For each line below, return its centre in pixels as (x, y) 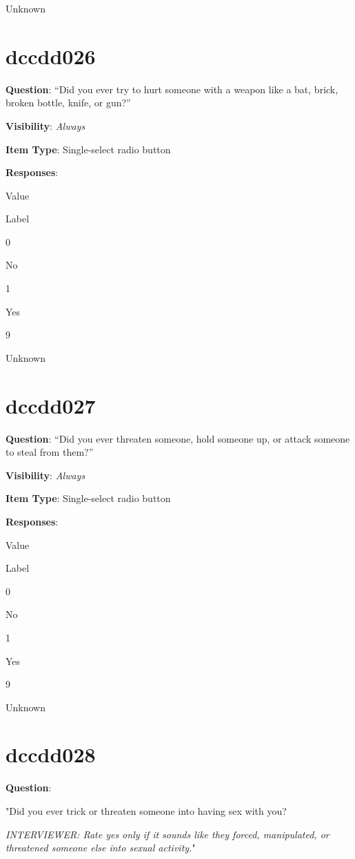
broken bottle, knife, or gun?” (68, 103)
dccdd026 (51, 56)
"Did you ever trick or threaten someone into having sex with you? (146, 811)
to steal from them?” (50, 452)
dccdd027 (51, 405)
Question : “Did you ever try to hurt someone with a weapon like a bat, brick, (172, 89)
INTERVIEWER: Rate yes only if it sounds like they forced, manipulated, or (168, 834)
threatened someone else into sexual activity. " (101, 848)
